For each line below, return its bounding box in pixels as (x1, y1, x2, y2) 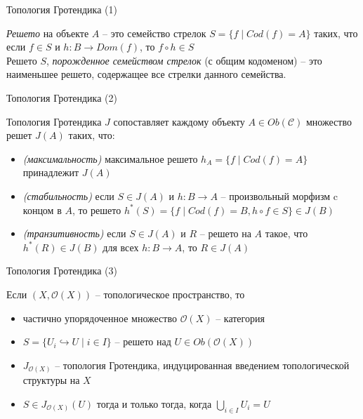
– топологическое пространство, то (95, 286, 245, 301)
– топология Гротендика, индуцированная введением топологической (55, 357, 350, 372)
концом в (22, 202, 62, 217)
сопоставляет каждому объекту (113, 114, 245, 128)
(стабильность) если (22, 188, 114, 203)
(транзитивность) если (22, 226, 126, 241)
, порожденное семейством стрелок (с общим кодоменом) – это (46, 53, 322, 67)
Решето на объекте (6, 25, 89, 40)
